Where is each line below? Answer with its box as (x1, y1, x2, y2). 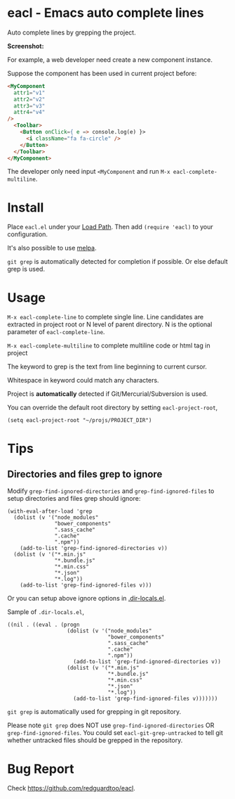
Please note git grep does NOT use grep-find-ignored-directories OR (7, 721, 215, 729)
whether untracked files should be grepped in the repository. (7, 736, 183, 745)
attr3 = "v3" (13, 102, 46, 110)
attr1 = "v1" (13, 89, 46, 96)
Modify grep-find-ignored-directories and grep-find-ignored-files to (7, 487, 215, 495)
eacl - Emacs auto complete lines (7, 5, 205, 21)
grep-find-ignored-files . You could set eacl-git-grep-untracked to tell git (7, 729, 223, 737)
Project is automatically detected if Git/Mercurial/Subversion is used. (7, 390, 208, 398)
